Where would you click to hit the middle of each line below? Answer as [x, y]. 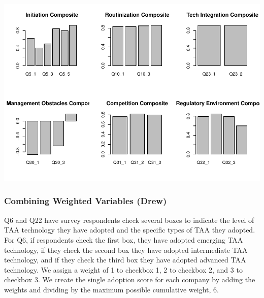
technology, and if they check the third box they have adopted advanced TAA [125, 260]
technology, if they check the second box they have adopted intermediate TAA [126, 250]
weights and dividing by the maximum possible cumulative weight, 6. [111, 289]
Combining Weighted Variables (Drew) [86, 201]
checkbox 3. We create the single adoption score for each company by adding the [130, 279]
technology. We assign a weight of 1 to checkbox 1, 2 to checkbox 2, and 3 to [123, 269]
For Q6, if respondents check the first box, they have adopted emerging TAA [124, 239]
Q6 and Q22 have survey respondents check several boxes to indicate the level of [129, 220]
